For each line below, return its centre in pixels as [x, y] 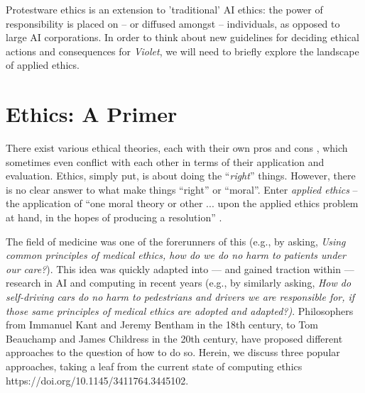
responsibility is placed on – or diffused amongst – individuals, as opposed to [173, 23]
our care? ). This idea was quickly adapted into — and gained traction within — [180, 269]
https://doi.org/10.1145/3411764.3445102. [97, 380]
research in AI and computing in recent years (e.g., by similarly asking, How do [179, 283]
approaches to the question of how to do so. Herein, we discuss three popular [173, 352]
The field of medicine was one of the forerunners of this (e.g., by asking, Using [176, 241]
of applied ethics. [43, 65]
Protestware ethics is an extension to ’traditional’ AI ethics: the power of [164, 9]
